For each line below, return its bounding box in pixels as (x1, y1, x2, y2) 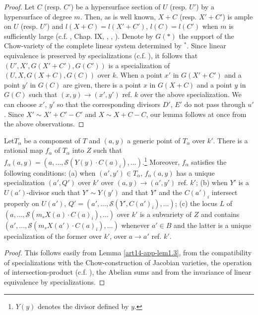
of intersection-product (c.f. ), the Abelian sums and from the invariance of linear (4, 267, 252, 277)
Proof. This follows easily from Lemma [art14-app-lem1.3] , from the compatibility (4, 247, 252, 258)
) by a (196, 1, 214, 11)
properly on (4, 198, 39, 208)
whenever (121, 219, 150, 230)
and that (122, 187, 148, 197)
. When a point (116, 70, 162, 80)
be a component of (24, 135, 80, 145)
